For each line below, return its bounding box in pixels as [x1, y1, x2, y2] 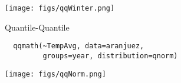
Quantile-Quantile [5, 21, 70, 33]
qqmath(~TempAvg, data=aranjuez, [13, 42, 144, 51]
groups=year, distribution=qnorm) [42, 51, 178, 60]
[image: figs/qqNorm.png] [5, 69, 106, 78]
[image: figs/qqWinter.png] [5, 4, 115, 12]
